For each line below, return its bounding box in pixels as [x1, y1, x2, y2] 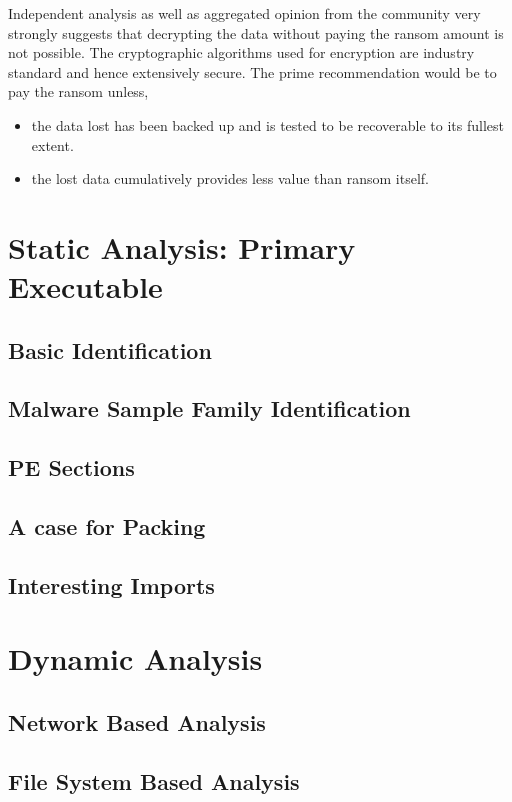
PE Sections [8, 452, 135, 483]
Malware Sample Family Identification [8, 393, 411, 424]
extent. [31, 134, 74, 155]
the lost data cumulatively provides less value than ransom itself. [31, 168, 429, 189]
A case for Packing [8, 511, 206, 542]
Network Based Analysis [8, 706, 266, 737]
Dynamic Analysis [8, 638, 263, 679]
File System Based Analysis [8, 765, 300, 796]
